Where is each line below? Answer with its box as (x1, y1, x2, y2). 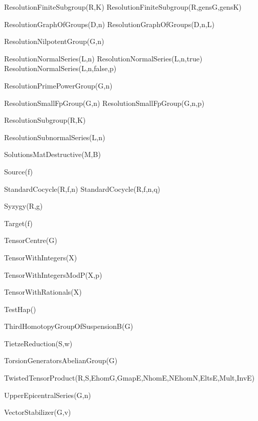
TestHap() (4, 303, 36, 314)
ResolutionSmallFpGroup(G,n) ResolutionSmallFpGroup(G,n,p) (4, 97, 205, 108)
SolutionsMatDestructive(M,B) (4, 149, 101, 160)
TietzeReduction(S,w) (4, 338, 73, 348)
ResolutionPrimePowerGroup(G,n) (4, 80, 113, 91)
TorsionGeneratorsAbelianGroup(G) (4, 355, 118, 366)
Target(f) (4, 217, 33, 228)
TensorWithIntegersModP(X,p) (4, 269, 102, 280)
